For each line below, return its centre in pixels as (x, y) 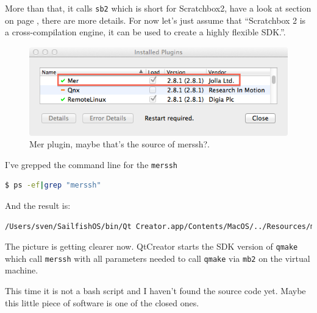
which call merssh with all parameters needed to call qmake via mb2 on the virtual (158, 258)
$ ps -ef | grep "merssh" (53, 185)
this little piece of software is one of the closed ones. (102, 302)
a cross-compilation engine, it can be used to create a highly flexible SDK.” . (145, 32)
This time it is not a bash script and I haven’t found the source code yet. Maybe (155, 291)
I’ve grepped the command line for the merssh (91, 164)
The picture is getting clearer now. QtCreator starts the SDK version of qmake (151, 246)
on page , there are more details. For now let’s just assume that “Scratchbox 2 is (155, 20)
